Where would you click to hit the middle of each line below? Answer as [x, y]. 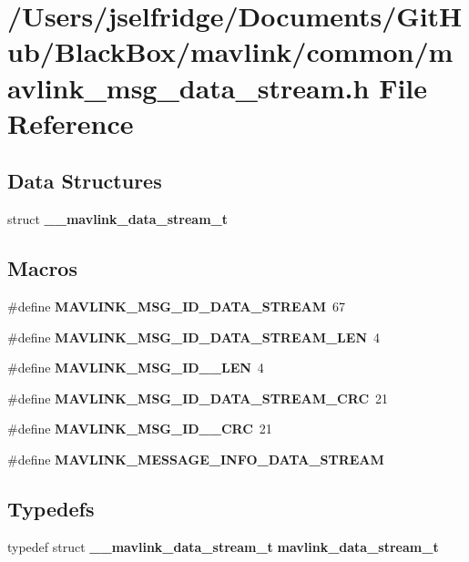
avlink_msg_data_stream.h [189, 87]
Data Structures [85, 181]
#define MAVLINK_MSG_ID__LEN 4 [136, 368]
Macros [42, 268]
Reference [71, 123]
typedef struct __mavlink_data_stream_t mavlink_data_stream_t [223, 546]
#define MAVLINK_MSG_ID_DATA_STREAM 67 [176, 306]
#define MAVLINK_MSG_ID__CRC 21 [140, 429]
